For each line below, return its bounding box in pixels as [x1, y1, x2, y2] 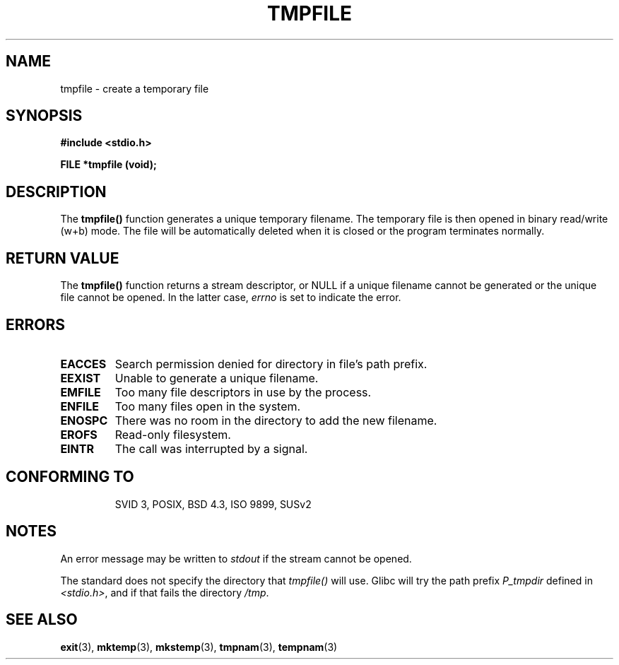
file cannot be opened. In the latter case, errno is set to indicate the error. [60, 291, 401, 304]
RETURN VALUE [6, 249, 119, 267]
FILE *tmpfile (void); [60, 158, 157, 171]
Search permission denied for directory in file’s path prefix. [114, 356, 428, 371]
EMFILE [60, 384, 101, 399]
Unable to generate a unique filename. [114, 370, 319, 385]
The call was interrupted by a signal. [114, 441, 308, 456]
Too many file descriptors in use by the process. [114, 384, 372, 399]
